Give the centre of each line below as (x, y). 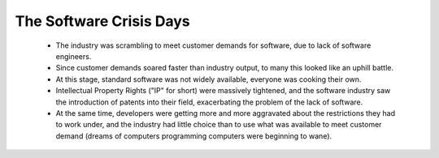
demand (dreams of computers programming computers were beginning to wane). (194, 136)
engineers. (74, 56)
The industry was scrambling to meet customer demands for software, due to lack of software (213, 45)
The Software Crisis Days (102, 21)
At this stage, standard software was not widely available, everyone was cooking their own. (209, 79)
